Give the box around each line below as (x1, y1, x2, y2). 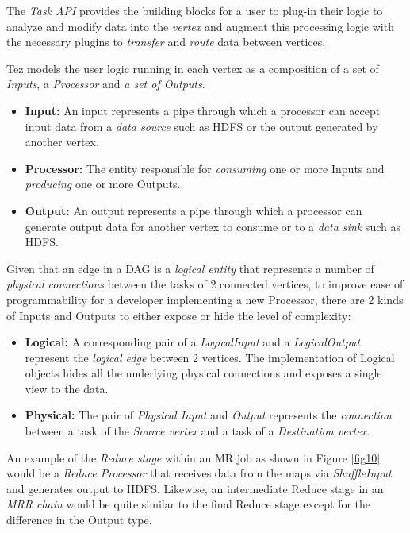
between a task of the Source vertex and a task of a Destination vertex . (25, 423, 370, 439)
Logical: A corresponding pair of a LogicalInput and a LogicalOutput (25, 334, 361, 350)
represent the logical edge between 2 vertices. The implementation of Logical (25, 349, 395, 365)
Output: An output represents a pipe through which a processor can (25, 202, 362, 218)
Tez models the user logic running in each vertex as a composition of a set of (6, 60, 379, 76)
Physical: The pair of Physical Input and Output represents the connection (25, 407, 392, 423)
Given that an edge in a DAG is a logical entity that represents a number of (6, 260, 374, 276)
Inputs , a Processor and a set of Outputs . (6, 75, 205, 92)
